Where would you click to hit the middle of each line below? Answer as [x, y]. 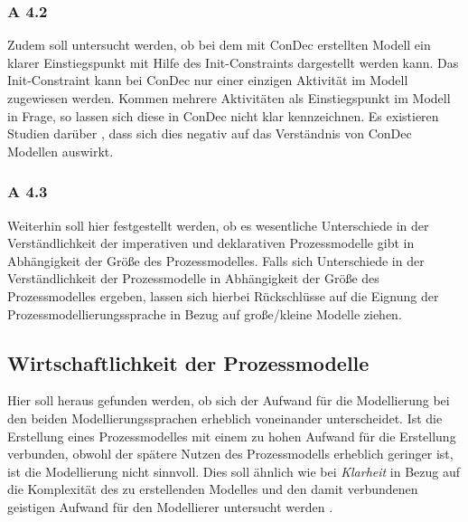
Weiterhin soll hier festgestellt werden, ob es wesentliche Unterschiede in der [218, 225]
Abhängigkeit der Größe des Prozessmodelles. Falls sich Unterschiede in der [216, 260]
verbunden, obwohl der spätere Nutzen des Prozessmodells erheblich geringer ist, [230, 454]
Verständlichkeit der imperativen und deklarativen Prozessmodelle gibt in [211, 243]
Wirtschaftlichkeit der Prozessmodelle [188, 362]
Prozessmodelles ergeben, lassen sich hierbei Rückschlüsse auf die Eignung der [223, 295]
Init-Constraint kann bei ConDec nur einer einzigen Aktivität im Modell [208, 80]
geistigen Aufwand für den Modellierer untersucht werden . [170, 506]
